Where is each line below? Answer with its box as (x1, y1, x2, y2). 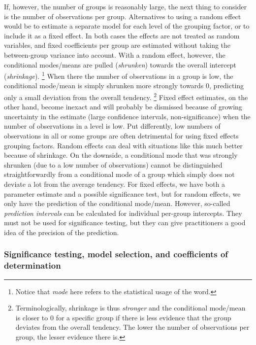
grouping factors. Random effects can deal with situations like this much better (4, 140, 243, 150)
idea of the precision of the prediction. (4, 227, 119, 237)
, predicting (209, 80, 244, 91)
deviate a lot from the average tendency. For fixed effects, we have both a (4, 179, 225, 189)
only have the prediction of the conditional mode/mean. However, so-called (4, 198, 230, 208)
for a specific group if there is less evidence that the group (56, 312, 231, 322)
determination (4, 259, 61, 272)
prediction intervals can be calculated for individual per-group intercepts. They (4, 207, 242, 218)
